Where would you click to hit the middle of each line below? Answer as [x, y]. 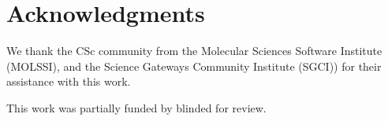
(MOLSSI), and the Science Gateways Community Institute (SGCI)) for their [194, 66]
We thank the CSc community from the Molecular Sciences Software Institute [194, 51]
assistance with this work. [69, 81]
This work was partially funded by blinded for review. [136, 107]
